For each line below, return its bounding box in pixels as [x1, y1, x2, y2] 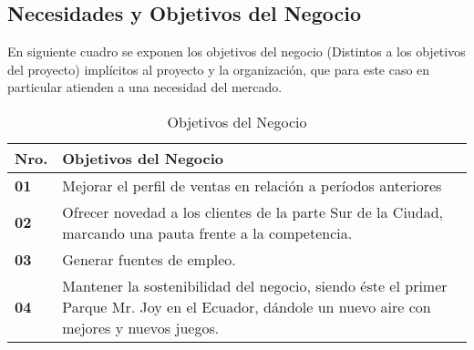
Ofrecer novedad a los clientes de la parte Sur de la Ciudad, [62, 201, 443, 222]
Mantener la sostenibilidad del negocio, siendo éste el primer [62, 274, 448, 296]
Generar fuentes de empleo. [62, 248, 236, 270]
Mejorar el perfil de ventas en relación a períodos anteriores [62, 174, 442, 196]
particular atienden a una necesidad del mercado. [7, 77, 283, 97]
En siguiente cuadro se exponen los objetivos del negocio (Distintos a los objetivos [7, 42, 466, 61]
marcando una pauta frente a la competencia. [62, 221, 353, 243]
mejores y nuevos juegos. [62, 316, 220, 338]
